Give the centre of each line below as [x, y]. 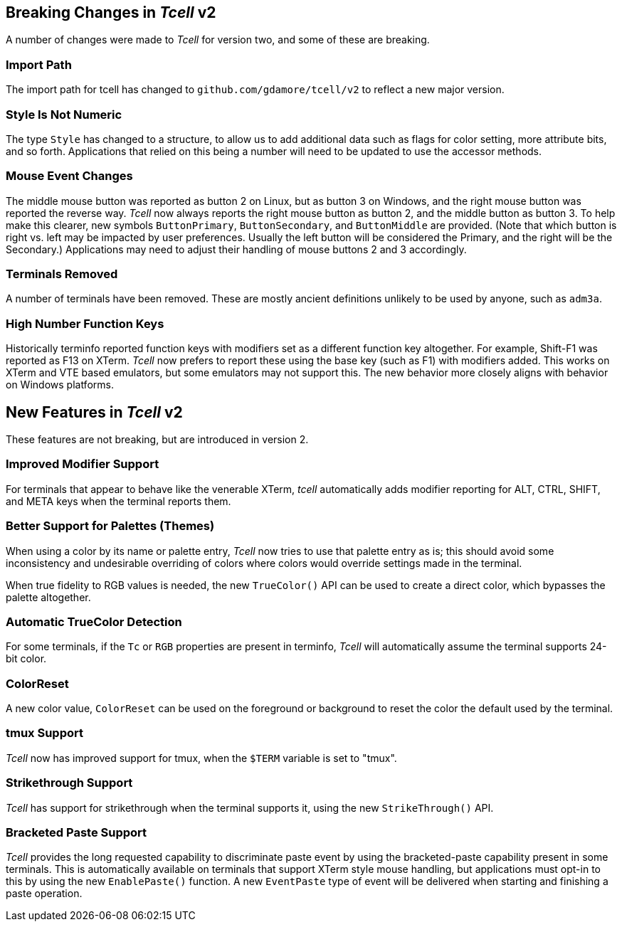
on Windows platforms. [60, 385]
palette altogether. [48, 597]
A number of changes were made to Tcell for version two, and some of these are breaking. [218, 40]
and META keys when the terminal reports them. [118, 501]
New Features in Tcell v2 [94, 412]
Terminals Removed [62, 274]
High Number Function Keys [85, 323]
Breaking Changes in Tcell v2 [111, 12]
